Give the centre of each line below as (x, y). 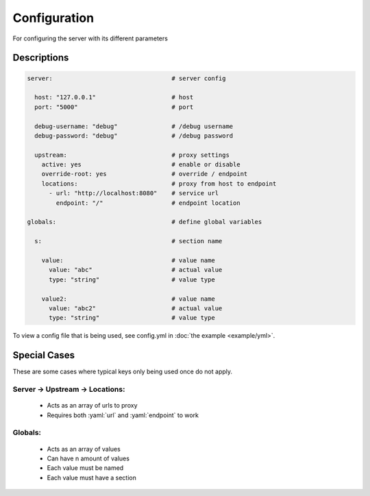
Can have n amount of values (88, 458)
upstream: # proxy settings (132, 155)
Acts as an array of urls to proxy (92, 406)
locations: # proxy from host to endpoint (159, 184)
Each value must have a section (91, 478)
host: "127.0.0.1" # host (114, 97)
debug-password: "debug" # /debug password (134, 136)
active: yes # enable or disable (141, 165)
